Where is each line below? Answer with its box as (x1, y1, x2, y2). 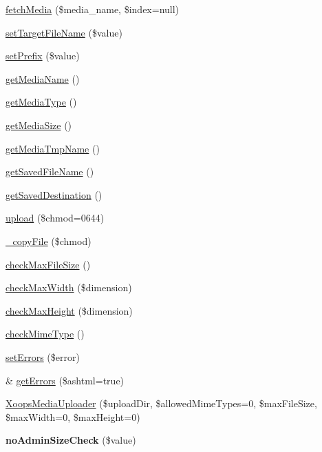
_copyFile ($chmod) (6, 233, 92, 248)
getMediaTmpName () (6, 141, 100, 155)
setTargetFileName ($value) (6, 25, 122, 39)
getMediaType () (6, 95, 77, 109)
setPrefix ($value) (6, 48, 80, 63)
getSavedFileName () (6, 164, 94, 179)
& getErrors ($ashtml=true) (6, 373, 125, 387)
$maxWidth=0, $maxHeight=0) (6, 409, 140, 424)
